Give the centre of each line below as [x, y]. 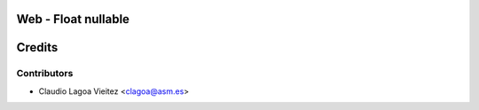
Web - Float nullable [73, 19]
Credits [37, 47]
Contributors [45, 74]
